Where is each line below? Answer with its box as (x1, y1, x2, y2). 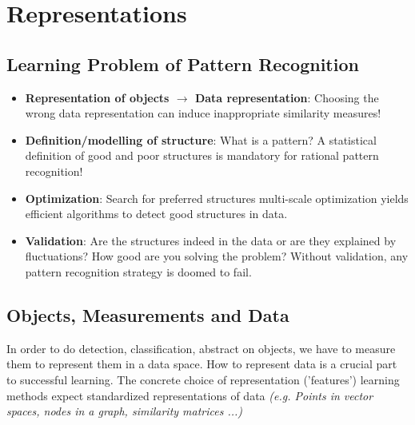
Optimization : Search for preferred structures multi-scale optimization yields (25, 189, 409, 206)
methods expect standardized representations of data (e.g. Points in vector (6, 387, 373, 403)
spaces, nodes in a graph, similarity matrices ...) (6, 403, 243, 419)
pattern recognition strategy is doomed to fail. (25, 263, 252, 280)
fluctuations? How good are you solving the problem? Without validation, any (25, 248, 409, 264)
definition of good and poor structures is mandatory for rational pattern (25, 147, 379, 164)
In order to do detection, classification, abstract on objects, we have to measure (6, 340, 396, 356)
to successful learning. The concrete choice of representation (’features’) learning (6, 371, 400, 387)
